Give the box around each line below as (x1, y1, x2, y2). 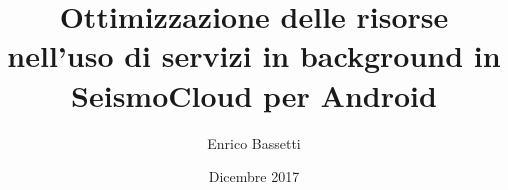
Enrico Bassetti (207, 132, 301, 153)
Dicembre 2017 (208, 166, 300, 187)
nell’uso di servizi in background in (7, 35, 501, 76)
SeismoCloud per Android (71, 74, 437, 115)
